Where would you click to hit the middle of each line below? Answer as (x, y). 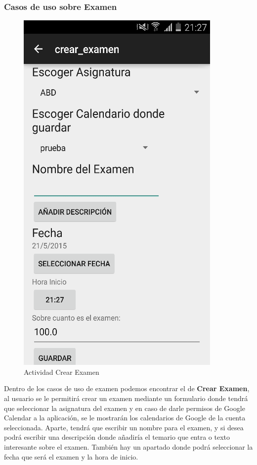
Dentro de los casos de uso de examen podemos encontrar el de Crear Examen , (127, 388)
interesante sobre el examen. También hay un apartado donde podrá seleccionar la (128, 446)
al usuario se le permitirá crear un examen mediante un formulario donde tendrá (126, 398)
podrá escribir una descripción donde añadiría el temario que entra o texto (117, 437)
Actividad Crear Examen (62, 372)
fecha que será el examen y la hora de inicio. (71, 456)
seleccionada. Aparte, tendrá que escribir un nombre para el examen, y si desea (124, 427)
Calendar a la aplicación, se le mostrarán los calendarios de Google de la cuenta (125, 418)
